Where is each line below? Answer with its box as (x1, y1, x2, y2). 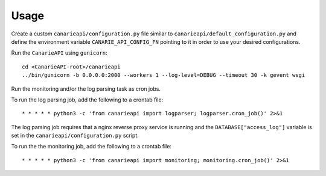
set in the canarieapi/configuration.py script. (11, 132, 139, 139)
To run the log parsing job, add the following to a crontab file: (11, 96, 164, 103)
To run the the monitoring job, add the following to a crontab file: (11, 143, 172, 150)
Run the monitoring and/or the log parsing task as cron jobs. (11, 85, 161, 93)
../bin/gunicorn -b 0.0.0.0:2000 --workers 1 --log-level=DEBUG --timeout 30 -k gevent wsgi (22, 72, 305, 79)
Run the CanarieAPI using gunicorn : (11, 49, 108, 56)
